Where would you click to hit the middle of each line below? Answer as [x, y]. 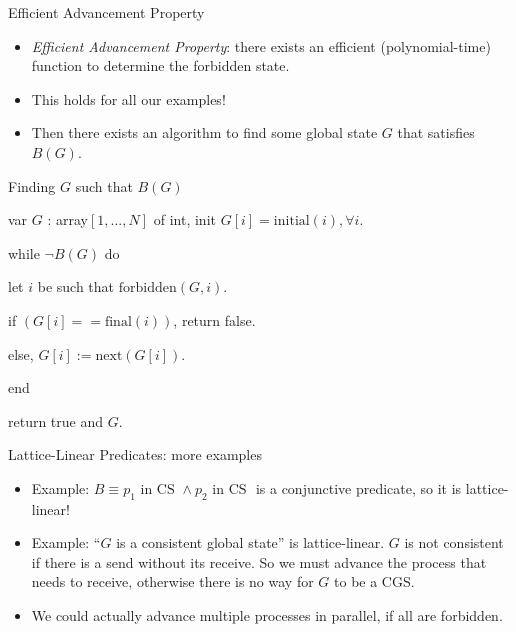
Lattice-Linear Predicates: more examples [135, 454]
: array [67, 219]
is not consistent [454, 542]
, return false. [214, 319]
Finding [32, 185]
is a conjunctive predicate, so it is [358, 487]
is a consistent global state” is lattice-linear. [250, 542]
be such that [76, 286]
